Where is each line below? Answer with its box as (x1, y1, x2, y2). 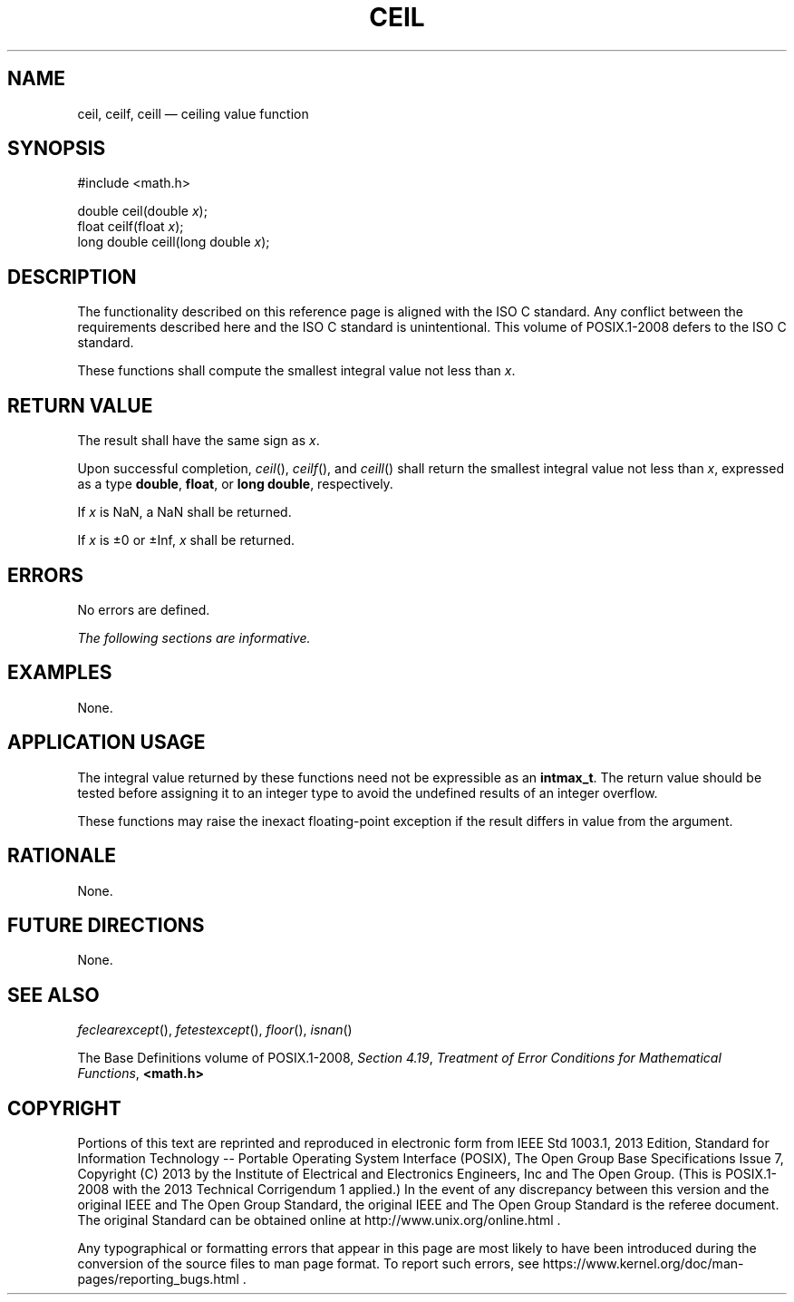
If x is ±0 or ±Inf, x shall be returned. (77, 532, 295, 549)
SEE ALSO (7, 983, 100, 1006)
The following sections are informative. (77, 629, 311, 646)
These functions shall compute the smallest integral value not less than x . (77, 363, 516, 379)
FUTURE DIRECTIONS (7, 913, 205, 937)
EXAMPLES (7, 661, 112, 685)
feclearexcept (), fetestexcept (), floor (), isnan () (77, 1022, 353, 1038)
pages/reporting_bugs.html (77, 1271, 239, 1287)
